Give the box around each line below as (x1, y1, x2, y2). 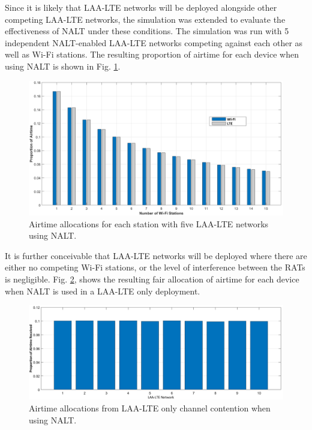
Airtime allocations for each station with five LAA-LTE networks (29, 217, 269, 230)
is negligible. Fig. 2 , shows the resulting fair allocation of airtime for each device (5, 272, 299, 285)
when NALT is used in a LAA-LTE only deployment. (5, 284, 200, 297)
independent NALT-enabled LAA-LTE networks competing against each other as (5, 36, 303, 49)
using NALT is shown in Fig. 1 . (5, 59, 121, 72)
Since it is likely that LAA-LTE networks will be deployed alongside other (5, 1, 277, 13)
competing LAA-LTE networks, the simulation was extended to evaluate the (5, 13, 286, 25)
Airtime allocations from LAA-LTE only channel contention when (29, 402, 271, 414)
